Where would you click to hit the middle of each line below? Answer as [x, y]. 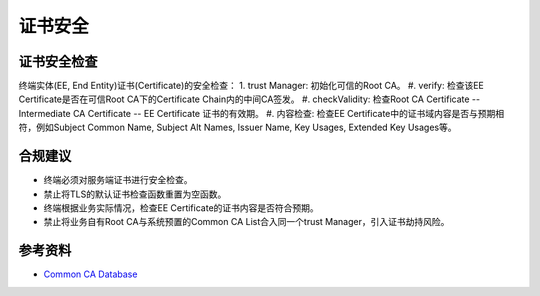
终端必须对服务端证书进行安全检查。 [118, 180]
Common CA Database [90, 274]
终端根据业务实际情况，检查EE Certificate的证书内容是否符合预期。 [181, 207]
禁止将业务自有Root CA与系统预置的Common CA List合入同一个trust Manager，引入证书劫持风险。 [246, 222]
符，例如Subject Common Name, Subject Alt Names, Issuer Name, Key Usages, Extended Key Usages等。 [237, 127]
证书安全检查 [58, 61]
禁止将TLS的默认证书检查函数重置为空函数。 [135, 194]
